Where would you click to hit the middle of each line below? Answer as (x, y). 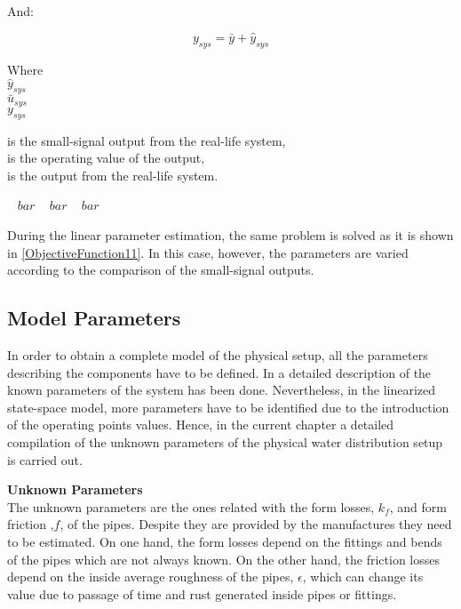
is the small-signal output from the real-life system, (147, 140)
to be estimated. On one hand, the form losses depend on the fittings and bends (225, 541)
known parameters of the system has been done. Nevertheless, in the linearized (222, 390)
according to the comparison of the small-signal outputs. (161, 270)
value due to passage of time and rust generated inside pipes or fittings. (202, 593)
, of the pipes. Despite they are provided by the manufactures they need (256, 524)
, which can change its (363, 577)
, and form (418, 506)
